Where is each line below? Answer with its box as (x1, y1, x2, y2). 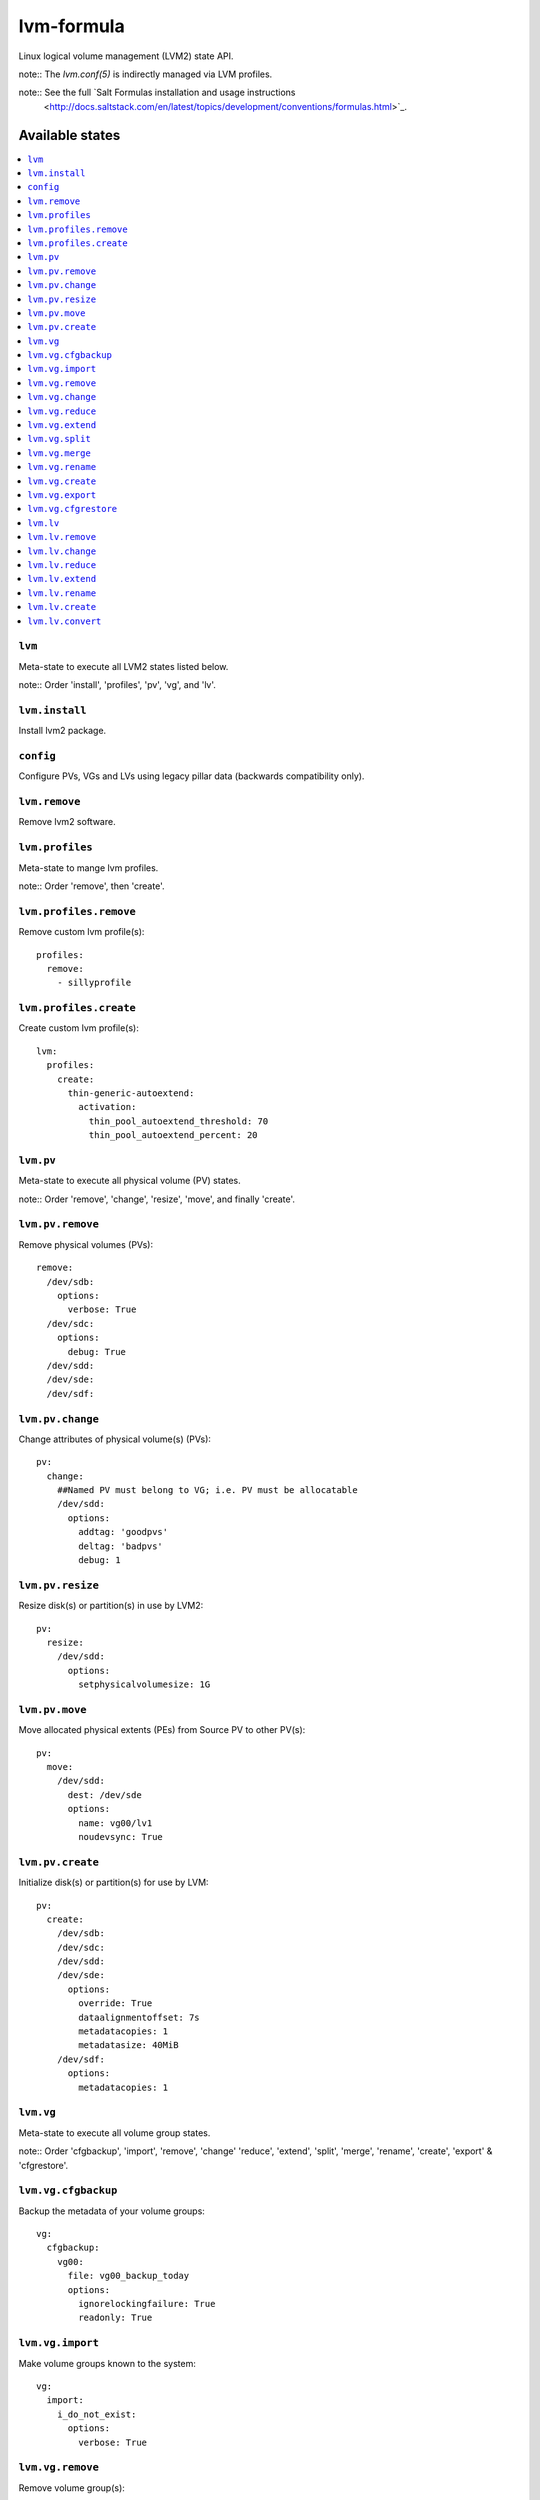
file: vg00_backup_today (67, 2270, 190, 2282)
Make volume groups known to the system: (18, 2357, 197, 2369)
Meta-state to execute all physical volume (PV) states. (18, 1175, 242, 1187)
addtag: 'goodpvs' (78, 1526, 169, 1538)
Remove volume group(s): (18, 2481, 125, 2494)
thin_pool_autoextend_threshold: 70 (88, 1115, 269, 1127)
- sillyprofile (56, 977, 132, 989)
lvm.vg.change (27, 391, 97, 403)
